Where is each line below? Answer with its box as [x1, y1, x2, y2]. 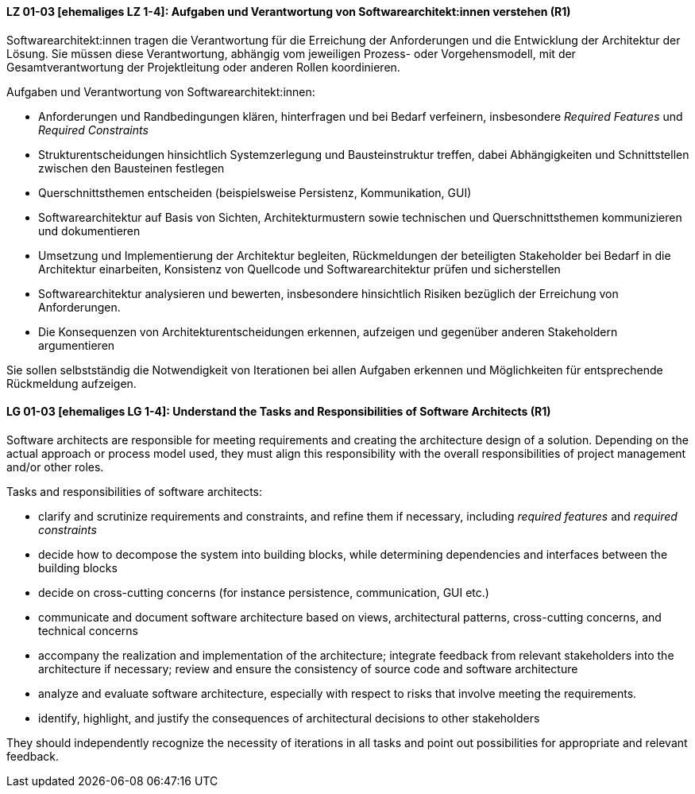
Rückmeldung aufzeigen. [6, 376, 137, 390]
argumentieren [38, 338, 115, 352]
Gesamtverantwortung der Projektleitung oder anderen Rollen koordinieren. [6, 60, 400, 74]
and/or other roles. [6, 459, 104, 474]
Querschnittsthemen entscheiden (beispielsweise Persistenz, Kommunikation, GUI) [38, 185, 472, 199]
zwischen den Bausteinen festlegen [38, 161, 225, 175]
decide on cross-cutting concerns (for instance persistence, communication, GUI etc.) [38, 585, 489, 599]
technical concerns [38, 623, 138, 637]
